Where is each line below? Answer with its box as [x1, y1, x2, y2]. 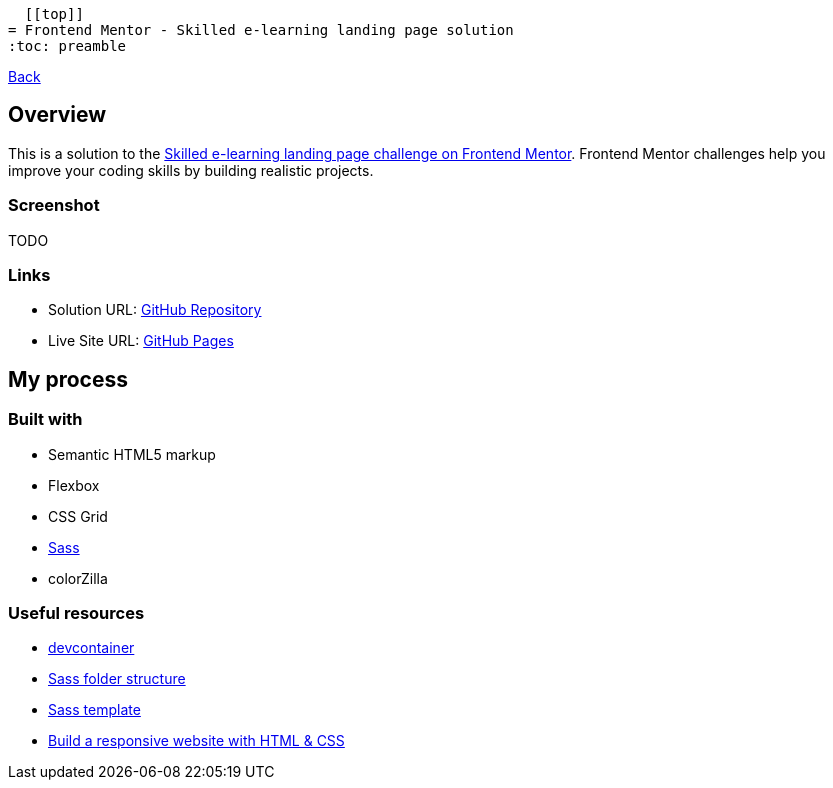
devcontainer [48, 639, 135, 657]
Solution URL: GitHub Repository [48, 301, 262, 319]
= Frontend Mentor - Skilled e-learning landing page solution [8, 22, 514, 38]
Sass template [48, 701, 141, 719]
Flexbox [48, 476, 100, 494]
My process [8, 366, 128, 392]
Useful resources [8, 602, 145, 623]
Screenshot [8, 195, 100, 216]
